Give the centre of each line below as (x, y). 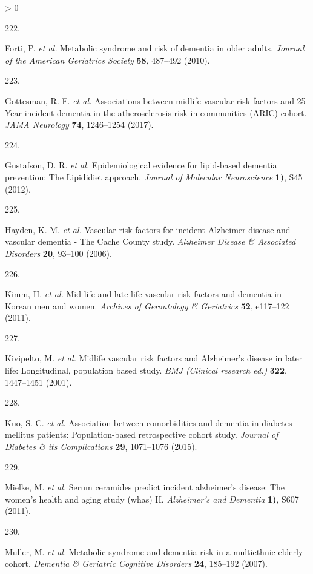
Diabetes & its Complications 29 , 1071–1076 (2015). (101, 447)
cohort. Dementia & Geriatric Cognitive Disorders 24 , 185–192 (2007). (136, 563)
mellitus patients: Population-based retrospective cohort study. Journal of (142, 434)
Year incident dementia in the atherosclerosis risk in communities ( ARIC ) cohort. (156, 112)
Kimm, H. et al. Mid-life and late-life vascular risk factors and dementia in (143, 294)
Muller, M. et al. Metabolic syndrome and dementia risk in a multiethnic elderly (154, 551)
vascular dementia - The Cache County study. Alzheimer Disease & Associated (150, 241)
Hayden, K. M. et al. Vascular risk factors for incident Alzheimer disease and (148, 229)
